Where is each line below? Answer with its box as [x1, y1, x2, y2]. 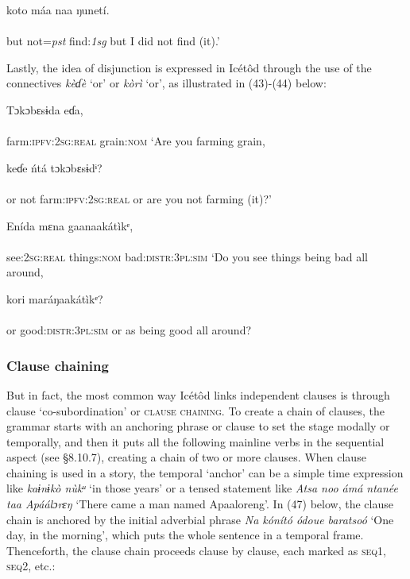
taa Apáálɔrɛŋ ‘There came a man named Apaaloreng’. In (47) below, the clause [6, 496, 393, 512]
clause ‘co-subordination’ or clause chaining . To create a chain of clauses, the [6, 402, 385, 419]
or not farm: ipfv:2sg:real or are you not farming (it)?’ [6, 190, 272, 207]
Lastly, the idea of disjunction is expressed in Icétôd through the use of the [6, 59, 372, 75]
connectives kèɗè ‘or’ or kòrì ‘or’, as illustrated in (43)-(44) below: [6, 75, 327, 91]
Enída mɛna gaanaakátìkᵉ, [6, 217, 133, 234]
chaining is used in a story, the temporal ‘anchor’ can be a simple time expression [6, 464, 404, 481]
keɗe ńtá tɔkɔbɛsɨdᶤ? [6, 159, 102, 176]
